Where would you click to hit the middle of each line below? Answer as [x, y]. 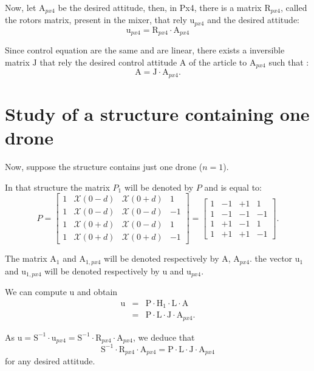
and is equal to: [233, 187]
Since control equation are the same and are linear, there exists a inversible [145, 50]
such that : [289, 62]
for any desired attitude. [50, 361]
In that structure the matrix [57, 187]
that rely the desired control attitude [108, 62]
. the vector [271, 258]
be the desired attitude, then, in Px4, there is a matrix [160, 7]
